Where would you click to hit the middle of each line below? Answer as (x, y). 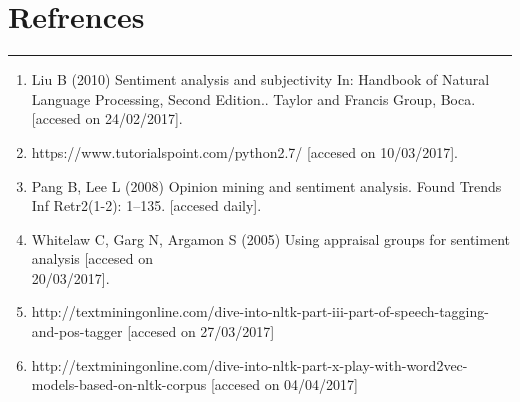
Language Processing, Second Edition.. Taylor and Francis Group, (234, 98)
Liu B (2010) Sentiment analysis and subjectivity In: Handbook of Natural (260, 79)
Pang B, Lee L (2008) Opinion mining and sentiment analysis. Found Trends (266, 185)
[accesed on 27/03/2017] (201, 331)
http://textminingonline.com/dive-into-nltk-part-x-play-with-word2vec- (249, 364)
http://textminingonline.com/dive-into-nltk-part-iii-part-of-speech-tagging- (260, 311)
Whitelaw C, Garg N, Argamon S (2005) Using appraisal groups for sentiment (270, 238)
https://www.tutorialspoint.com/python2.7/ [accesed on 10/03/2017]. (244, 151)
